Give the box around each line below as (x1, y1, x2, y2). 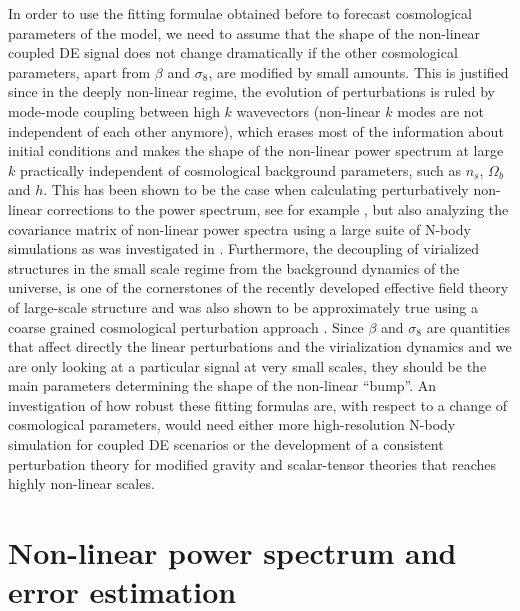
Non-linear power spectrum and (8, 532, 457, 573)
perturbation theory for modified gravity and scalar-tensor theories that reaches (8, 453, 496, 474)
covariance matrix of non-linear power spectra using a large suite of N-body (8, 218, 471, 239)
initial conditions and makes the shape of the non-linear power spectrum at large (8, 140, 504, 161)
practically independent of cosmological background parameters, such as (19, 159, 462, 180)
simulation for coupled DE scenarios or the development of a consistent (8, 434, 444, 455)
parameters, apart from (8, 61, 151, 82)
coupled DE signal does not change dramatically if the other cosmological (8, 42, 458, 63)
